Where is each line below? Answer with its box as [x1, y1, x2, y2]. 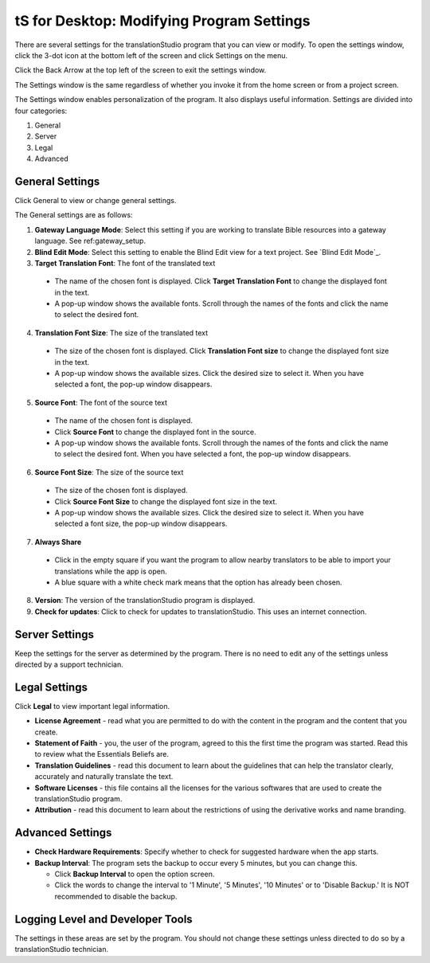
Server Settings [14, 628, 95, 641]
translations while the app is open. [54, 566, 167, 576]
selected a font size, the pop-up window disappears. [54, 519, 228, 529]
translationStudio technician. [14, 945, 109, 954]
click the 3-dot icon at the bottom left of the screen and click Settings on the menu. [14, 50, 288, 60]
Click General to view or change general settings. [14, 195, 177, 205]
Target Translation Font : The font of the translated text [34, 258, 216, 268]
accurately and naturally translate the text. [34, 772, 174, 781]
